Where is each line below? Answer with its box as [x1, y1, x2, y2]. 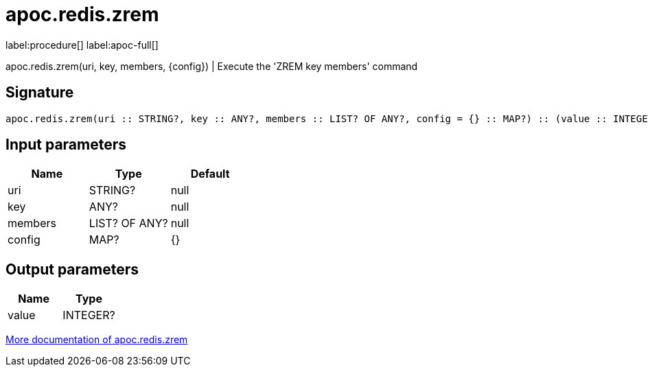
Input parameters [5, 136, 127, 154]
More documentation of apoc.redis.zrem [5, 334, 188, 346]
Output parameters [5, 260, 139, 278]
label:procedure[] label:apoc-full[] [5, 38, 159, 51]
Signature [5, 84, 74, 102]
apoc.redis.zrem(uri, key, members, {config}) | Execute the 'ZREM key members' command [5, 60, 418, 72]
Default [190, 167, 230, 181]
